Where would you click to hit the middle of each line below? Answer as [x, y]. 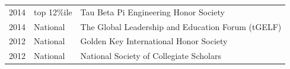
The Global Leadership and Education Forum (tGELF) [181, 26]
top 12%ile [53, 11]
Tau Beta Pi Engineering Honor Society [152, 11]
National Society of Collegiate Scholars [151, 56]
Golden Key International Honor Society [154, 41]
